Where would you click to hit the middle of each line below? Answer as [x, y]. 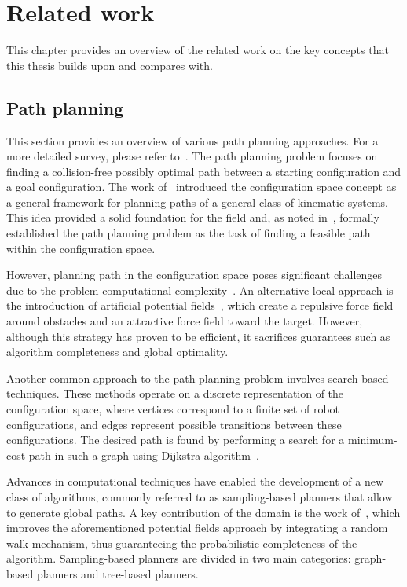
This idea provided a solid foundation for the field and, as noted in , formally [193, 217]
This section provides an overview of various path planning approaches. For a [192, 140]
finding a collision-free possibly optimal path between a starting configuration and [204, 171]
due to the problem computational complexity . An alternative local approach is [200, 290]
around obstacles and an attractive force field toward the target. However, [185, 321]
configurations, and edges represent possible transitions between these [174, 424]
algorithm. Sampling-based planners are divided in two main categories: [179, 558]
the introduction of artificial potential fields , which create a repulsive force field [200, 305]
